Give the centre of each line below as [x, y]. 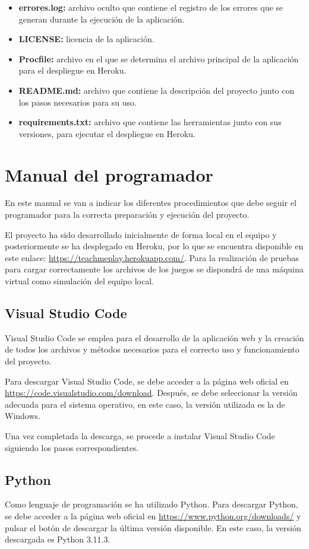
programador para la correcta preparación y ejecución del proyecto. [127, 215]
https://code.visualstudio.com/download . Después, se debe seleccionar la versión [151, 393]
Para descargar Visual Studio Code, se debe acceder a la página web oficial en [147, 381]
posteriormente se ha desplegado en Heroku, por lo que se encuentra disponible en [154, 246]
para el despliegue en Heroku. [72, 70]
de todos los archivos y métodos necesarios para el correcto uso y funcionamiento [152, 349]
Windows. [23, 416]
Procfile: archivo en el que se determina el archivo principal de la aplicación [159, 58]
